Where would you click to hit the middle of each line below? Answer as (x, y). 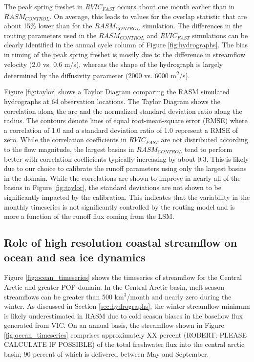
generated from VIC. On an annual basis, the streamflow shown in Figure (114, 325)
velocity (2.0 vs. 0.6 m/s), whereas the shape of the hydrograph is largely (114, 64)
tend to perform (208, 149)
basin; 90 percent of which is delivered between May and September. (106, 354)
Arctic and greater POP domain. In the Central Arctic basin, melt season (114, 287)
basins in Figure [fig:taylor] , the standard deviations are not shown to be (113, 187)
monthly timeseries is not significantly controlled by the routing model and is (119, 206)
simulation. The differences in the (192, 26)
